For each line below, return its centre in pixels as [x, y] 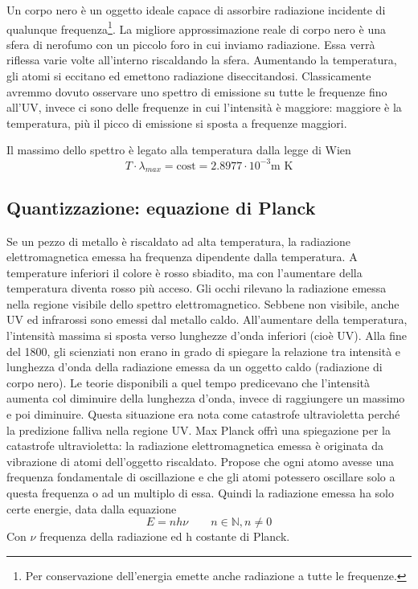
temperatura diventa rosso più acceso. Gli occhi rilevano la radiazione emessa [197, 288]
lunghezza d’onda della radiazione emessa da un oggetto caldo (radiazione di [195, 367]
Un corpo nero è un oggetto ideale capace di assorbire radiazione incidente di [196, 10]
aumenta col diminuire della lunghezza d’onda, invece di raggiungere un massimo [206, 398]
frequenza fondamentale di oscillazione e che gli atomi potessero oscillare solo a [201, 477]
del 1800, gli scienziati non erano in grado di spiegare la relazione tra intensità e [204, 351]
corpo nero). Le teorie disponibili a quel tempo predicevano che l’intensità [189, 382]
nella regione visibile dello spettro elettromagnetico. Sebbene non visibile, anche [203, 303]
